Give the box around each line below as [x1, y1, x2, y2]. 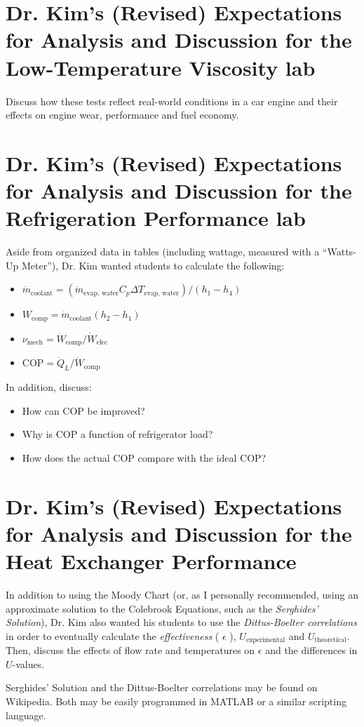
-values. [12, 656, 45, 671]
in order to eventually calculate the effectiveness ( [6, 628, 220, 643]
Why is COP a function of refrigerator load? [22, 427, 213, 441]
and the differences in [265, 643, 358, 658]
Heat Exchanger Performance [6, 547, 297, 575]
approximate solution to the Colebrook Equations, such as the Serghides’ [6, 601, 318, 615]
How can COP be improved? [22, 403, 145, 418]
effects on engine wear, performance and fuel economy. [6, 107, 239, 122]
